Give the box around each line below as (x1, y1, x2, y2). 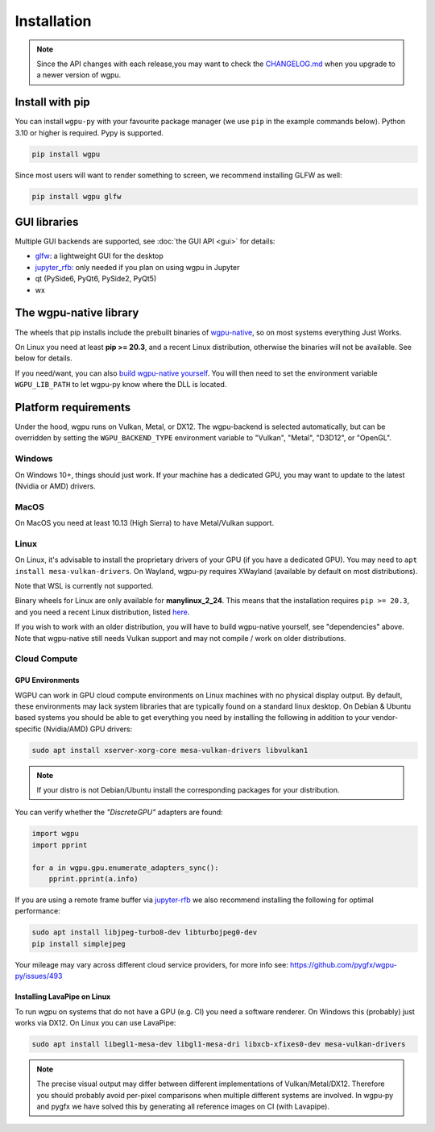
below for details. (14, 353, 72, 363)
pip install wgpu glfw (31, 192, 122, 201)
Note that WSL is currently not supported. (14, 581, 154, 590)
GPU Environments (14, 676, 80, 685)
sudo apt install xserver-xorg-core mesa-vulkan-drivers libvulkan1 (31, 746, 309, 755)
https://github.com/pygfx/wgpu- (290, 959, 398, 969)
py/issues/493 (14, 972, 63, 981)
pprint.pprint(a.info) (48, 874, 139, 883)
